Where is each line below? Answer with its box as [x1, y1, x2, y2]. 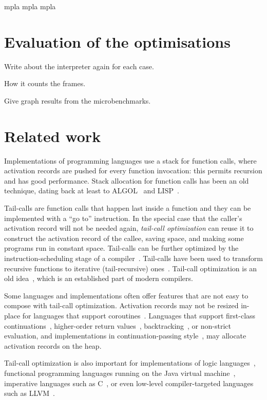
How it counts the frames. [4, 78, 86, 89]
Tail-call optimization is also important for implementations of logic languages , [4, 357, 256, 368]
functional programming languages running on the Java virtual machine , [4, 367, 236, 378]
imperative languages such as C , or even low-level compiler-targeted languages [4, 377, 254, 388]
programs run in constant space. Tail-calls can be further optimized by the [4, 243, 239, 253]
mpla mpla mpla [4, 1, 56, 11]
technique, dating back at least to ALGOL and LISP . [4, 185, 179, 196]
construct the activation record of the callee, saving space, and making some [4, 232, 244, 243]
